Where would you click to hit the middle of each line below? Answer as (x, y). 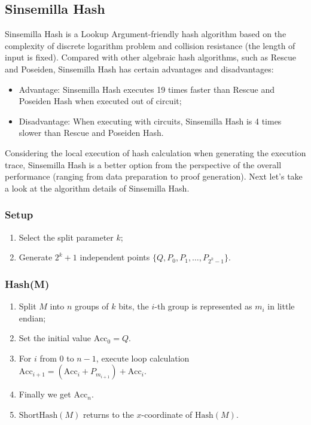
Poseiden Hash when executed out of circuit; (100, 101)
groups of (92, 306)
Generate (36, 257)
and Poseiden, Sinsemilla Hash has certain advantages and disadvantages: (139, 69)
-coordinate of (167, 415)
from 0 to (57, 358)
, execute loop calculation (143, 358)
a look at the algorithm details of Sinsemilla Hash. (97, 188)
